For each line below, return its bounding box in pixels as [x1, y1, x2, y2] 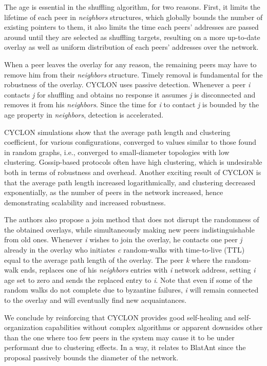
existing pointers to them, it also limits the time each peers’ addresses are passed [4, 22, 259, 32]
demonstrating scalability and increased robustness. [4, 197, 166, 207]
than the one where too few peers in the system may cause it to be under [4, 332, 235, 342]
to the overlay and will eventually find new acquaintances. [4, 295, 187, 305]
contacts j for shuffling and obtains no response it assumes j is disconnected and [4, 89, 256, 100]
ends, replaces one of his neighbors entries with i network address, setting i [21, 264, 256, 275]
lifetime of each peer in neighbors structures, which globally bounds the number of [4, 11, 263, 22]
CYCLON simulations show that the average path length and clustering [4, 126, 231, 137]
